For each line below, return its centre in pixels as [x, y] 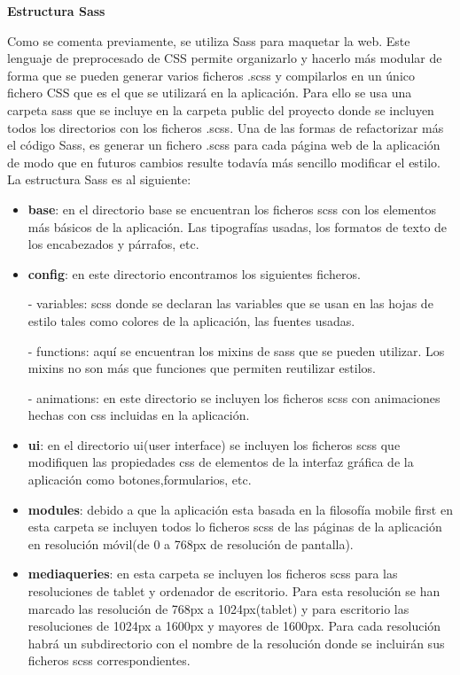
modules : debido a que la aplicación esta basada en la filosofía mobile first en [240, 509]
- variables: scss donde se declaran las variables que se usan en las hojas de [230, 303]
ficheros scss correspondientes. [109, 660]
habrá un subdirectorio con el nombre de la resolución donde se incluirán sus [236, 643]
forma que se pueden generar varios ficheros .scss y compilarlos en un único [211, 75]
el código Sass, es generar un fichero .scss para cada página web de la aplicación [224, 145]
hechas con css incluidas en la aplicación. [139, 415]
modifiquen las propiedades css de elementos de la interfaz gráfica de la [221, 462]
